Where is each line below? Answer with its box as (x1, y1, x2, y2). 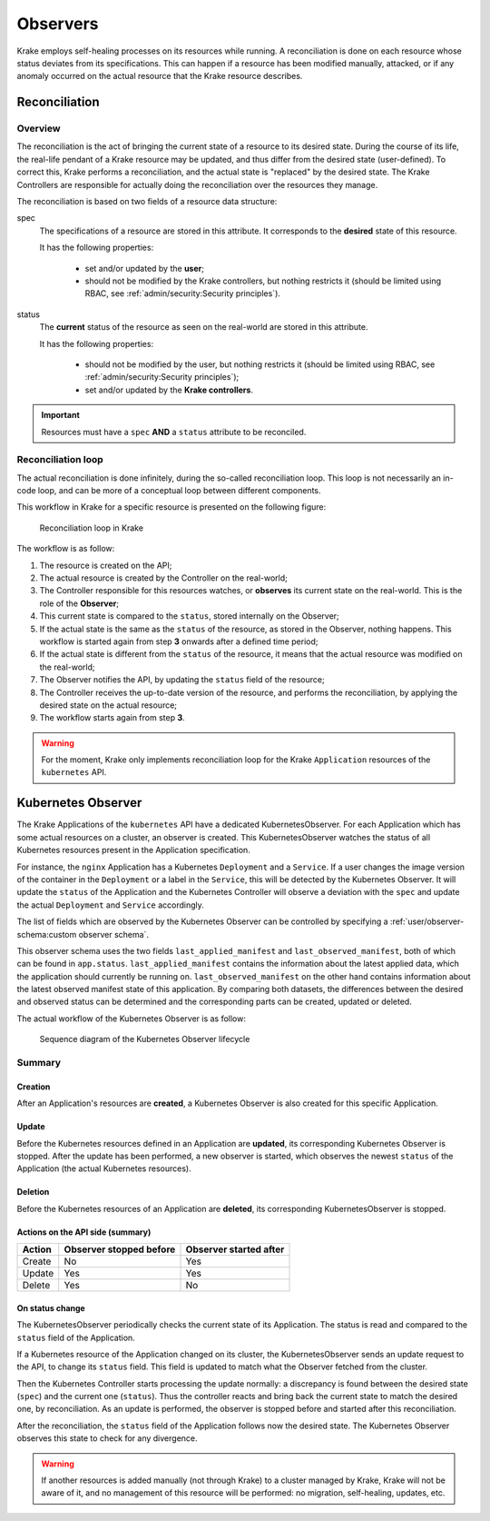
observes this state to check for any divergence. (16, 1433, 199, 1444)
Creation (16, 1081, 51, 1092)
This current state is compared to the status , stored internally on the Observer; (39, 611, 339, 621)
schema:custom (16, 929, 77, 939)
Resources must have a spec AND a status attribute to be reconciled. (41, 426, 307, 437)
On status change (16, 1302, 85, 1313)
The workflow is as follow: (16, 543, 115, 554)
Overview (16, 123, 61, 135)
